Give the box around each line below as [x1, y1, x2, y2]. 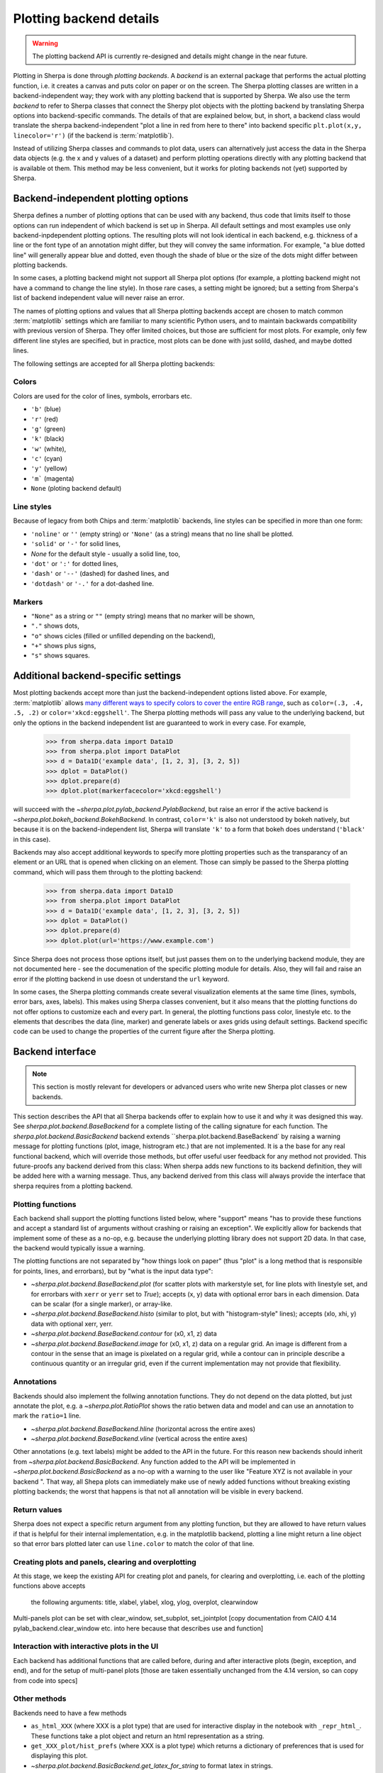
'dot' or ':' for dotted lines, [30, 559, 118, 567]
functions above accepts [13, 1582, 86, 1590]
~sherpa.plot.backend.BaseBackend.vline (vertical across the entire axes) [30, 1435, 248, 1443]
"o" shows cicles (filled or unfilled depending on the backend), [30, 631, 216, 640]
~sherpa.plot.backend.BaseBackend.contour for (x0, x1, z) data [30, 1330, 218, 1338]
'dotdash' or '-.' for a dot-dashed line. [30, 579, 154, 588]
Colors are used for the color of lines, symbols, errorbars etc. [13, 391, 192, 400]
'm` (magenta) [30, 474, 74, 482]
